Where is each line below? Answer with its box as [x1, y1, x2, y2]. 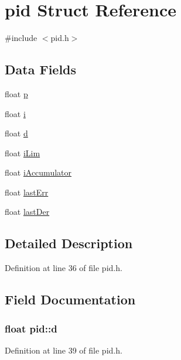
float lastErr [5, 186, 49, 198]
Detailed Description [5, 234, 133, 252]
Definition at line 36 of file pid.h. [5, 262, 122, 274]
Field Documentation [5, 290, 136, 308]
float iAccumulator [5, 166, 72, 179]
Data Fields [5, 60, 77, 78]
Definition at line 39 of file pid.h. [5, 344, 122, 356]
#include [5, 32, 37, 44]
